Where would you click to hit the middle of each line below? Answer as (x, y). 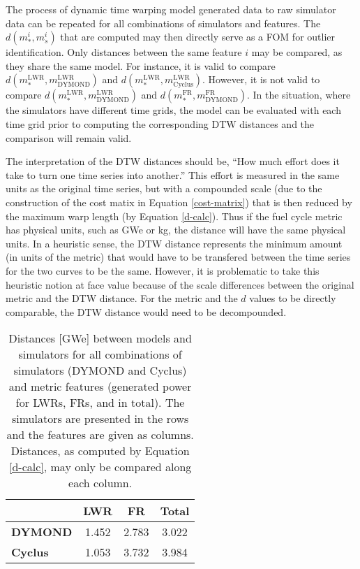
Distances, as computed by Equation (100, 451)
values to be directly (293, 298)
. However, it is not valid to (261, 79)
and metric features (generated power (100, 387)
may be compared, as (297, 52)
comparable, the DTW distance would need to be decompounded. (146, 311)
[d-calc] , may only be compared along (100, 467)
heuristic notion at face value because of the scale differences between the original (180, 284)
